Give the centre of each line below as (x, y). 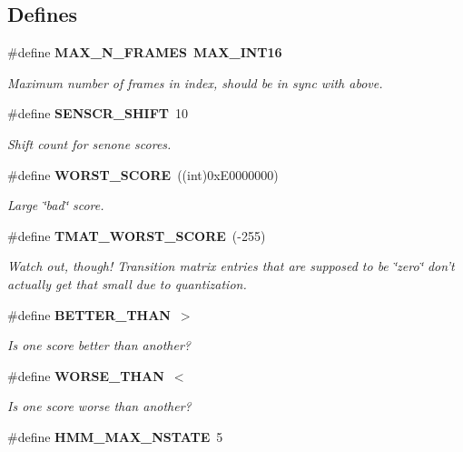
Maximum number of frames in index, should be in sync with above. (195, 82)
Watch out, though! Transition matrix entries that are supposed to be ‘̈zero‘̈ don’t (231, 266)
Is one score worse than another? (99, 406)
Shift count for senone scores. (89, 143)
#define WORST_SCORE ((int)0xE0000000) (143, 174)
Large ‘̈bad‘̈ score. (56, 205)
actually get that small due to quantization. (127, 283)
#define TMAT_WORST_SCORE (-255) (137, 235)
